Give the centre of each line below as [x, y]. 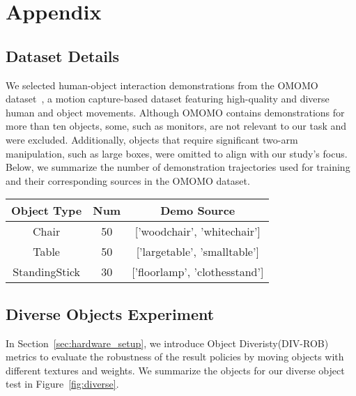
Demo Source [198, 211]
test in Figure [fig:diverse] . [62, 384]
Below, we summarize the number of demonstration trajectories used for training [178, 167]
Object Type [47, 211]
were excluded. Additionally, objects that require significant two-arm [152, 139]
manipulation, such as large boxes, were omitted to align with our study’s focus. [177, 153]
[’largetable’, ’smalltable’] [198, 252]
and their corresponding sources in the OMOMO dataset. [128, 180]
